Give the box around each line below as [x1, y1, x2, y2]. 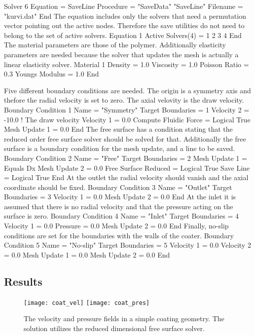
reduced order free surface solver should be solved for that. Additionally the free [4, 133, 246, 144]
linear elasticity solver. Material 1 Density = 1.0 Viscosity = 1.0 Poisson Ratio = [4, 59, 249, 69]
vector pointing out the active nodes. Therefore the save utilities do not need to [4, 20, 245, 31]
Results [4, 273, 42, 289]
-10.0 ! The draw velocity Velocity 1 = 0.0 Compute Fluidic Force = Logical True [4, 114, 251, 124]
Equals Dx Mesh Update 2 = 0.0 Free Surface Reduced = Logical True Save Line [4, 162, 250, 173]
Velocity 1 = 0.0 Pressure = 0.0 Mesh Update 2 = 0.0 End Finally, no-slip [4, 221, 229, 231]
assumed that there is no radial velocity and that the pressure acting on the [4, 201, 233, 211]
